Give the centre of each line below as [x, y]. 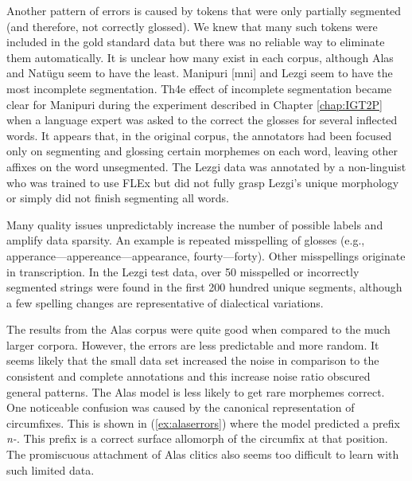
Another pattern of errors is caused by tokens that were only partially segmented [204, 10]
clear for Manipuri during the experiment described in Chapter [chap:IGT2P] [194, 104]
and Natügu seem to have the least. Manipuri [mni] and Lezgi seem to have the [200, 73]
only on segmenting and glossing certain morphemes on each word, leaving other [202, 151]
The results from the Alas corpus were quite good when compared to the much [198, 329]
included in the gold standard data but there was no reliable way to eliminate [196, 42]
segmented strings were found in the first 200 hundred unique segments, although [204, 287]
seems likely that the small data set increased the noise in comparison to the [193, 360]
